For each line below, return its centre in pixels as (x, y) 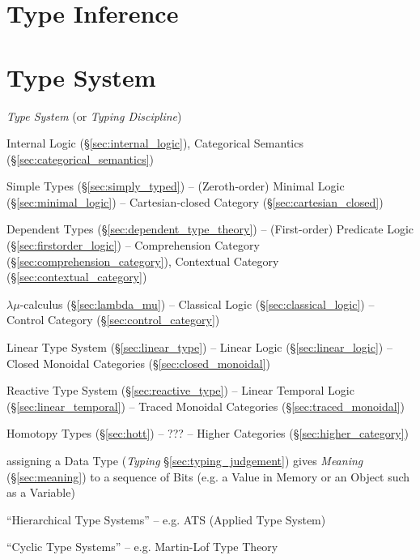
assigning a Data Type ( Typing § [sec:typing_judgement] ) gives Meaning (185, 460)
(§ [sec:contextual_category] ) (77, 277)
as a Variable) (41, 492)
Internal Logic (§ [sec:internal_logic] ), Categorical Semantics (155, 143)
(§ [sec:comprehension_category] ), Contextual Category (143, 261)
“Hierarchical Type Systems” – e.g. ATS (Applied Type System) (166, 519)
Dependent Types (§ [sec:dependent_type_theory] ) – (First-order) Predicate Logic (210, 229)
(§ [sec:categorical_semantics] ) (81, 158)
